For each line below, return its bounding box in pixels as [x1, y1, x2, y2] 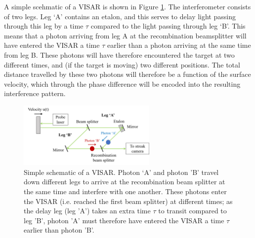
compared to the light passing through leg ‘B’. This [90, 21, 246, 31]
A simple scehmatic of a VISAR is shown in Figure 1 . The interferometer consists [4, 1, 251, 11]
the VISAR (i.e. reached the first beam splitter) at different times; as [24, 196, 233, 206]
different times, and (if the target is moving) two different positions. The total [4, 59, 240, 69]
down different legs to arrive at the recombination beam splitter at [24, 176, 225, 187]
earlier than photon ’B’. [24, 225, 94, 235]
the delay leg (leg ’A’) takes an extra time [24, 205, 151, 216]
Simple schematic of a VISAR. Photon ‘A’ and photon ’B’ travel [24, 167, 219, 177]
